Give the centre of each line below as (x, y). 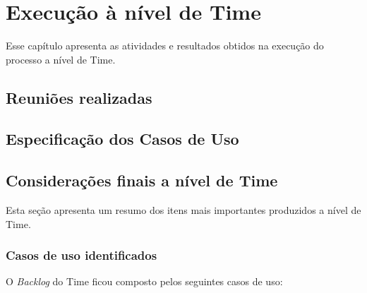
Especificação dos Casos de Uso (122, 139)
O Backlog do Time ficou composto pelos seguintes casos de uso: (144, 281)
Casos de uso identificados (82, 255)
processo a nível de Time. (61, 59)
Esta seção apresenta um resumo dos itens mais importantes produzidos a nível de (183, 210)
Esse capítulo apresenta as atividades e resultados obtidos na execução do (165, 46)
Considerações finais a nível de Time (142, 180)
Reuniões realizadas (79, 97)
